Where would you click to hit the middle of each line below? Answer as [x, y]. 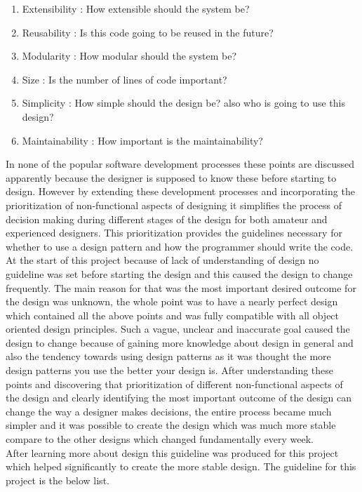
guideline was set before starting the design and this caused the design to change [179, 273]
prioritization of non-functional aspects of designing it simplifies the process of [174, 205]
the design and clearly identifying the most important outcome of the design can [179, 398]
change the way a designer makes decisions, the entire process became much [169, 411]
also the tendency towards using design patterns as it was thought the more [168, 356]
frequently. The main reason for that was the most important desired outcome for [181, 287]
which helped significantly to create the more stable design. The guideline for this [181, 466]
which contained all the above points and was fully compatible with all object [173, 315]
